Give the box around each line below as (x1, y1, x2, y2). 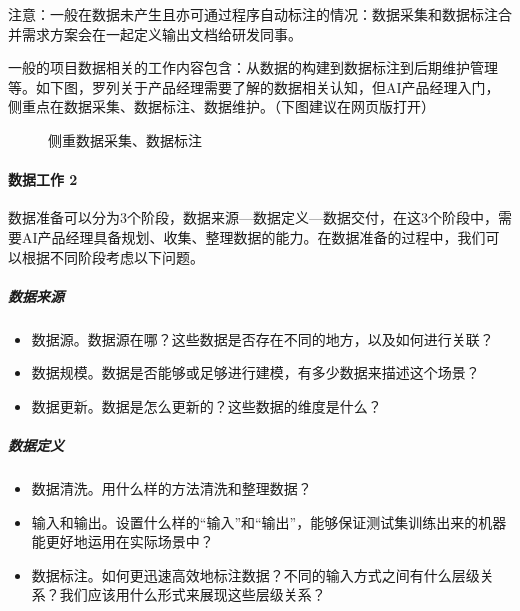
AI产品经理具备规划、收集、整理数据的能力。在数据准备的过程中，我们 (21, 226, 486, 247)
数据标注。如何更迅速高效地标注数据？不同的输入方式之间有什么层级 (31, 564, 480, 585)
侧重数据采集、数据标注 (48, 129, 202, 150)
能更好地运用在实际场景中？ (31, 531, 214, 552)
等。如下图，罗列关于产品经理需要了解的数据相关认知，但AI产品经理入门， (8, 76, 500, 97)
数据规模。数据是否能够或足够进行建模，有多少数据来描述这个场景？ (31, 362, 480, 383)
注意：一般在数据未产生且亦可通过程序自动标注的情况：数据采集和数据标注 (8, 4, 498, 24)
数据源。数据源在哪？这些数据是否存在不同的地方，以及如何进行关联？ (31, 328, 494, 349)
